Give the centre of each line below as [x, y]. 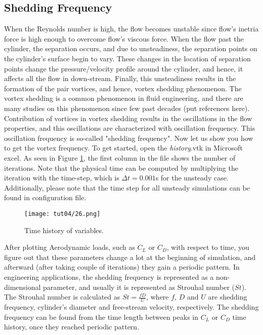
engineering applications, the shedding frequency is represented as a [109, 276]
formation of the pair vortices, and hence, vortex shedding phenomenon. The [123, 88]
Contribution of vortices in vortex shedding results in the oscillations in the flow [128, 118]
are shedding [228, 297]
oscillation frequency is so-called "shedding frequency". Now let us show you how [129, 138]
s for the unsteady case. [192, 178]
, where [158, 297]
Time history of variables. [64, 230]
